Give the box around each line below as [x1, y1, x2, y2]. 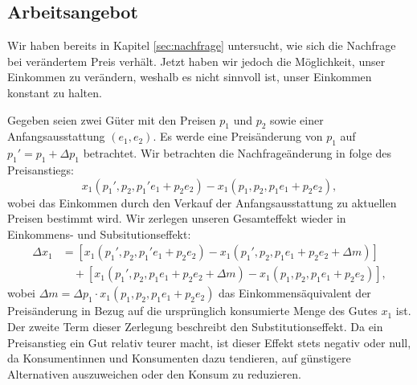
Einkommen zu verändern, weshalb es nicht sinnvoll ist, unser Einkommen [7, 68, 372, 85]
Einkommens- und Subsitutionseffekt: [7, 225, 191, 242]
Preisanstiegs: [7, 161, 74, 178]
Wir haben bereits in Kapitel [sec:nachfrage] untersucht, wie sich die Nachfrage [7, 37, 396, 54]
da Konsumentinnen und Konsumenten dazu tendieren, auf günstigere [7, 350, 351, 367]
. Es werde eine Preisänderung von [153, 128, 323, 145]
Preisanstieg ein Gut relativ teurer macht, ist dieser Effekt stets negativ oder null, [7, 334, 411, 350]
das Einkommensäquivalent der [219, 285, 371, 301]
